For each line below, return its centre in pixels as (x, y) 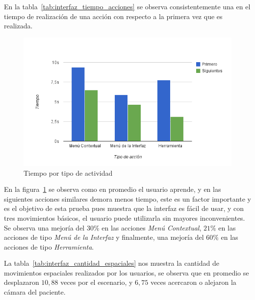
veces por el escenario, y (97, 282)
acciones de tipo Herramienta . (49, 246)
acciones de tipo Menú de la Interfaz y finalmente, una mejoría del (104, 237)
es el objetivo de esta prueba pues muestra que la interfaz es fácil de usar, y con (124, 208)
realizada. (18, 26)
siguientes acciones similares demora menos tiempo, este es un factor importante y (127, 198)
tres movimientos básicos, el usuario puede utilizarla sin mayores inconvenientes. (125, 218)
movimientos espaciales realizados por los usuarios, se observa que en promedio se (127, 272)
